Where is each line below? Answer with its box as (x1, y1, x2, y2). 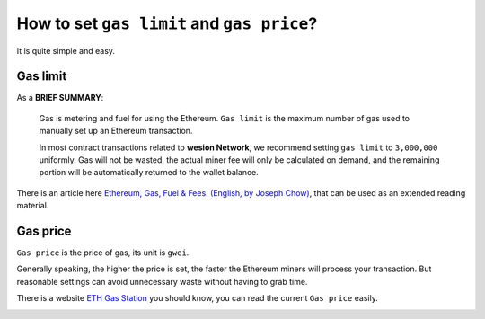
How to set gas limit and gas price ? (16, 13, 318, 33)
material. (16, 200, 49, 211)
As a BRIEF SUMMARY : (16, 93, 104, 103)
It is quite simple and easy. (16, 45, 116, 56)
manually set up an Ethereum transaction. (39, 126, 193, 137)
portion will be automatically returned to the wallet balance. (39, 167, 260, 178)
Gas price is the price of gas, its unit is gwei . (16, 247, 190, 258)
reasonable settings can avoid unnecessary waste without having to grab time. (16, 276, 308, 287)
